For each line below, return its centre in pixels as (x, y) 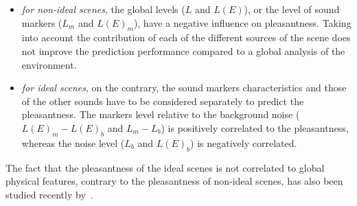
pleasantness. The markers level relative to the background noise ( (161, 114)
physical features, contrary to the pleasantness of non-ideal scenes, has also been (174, 181)
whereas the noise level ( (73, 142)
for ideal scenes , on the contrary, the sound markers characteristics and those (184, 88)
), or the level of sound (292, 9)
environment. (49, 64)
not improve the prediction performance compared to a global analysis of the (183, 50)
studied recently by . (49, 194)
